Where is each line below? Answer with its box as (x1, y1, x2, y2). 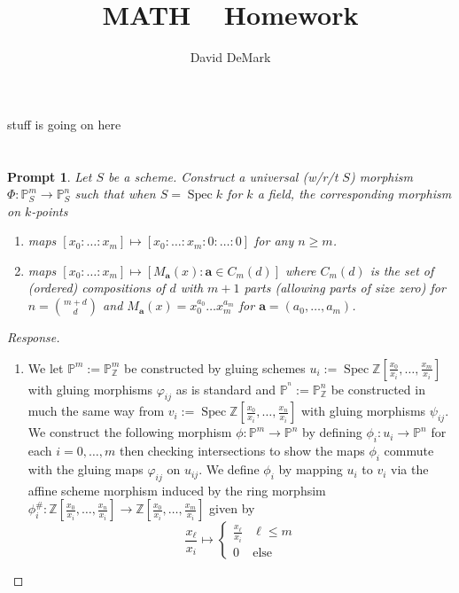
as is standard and (175, 379, 276, 398)
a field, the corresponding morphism (257, 184, 452, 203)
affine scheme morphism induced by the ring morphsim (27, 480, 326, 499)
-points (31, 201, 68, 220)
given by (209, 499, 255, 518)
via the (391, 460, 429, 479)
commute (384, 441, 434, 460)
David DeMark (190, 48, 271, 66)
